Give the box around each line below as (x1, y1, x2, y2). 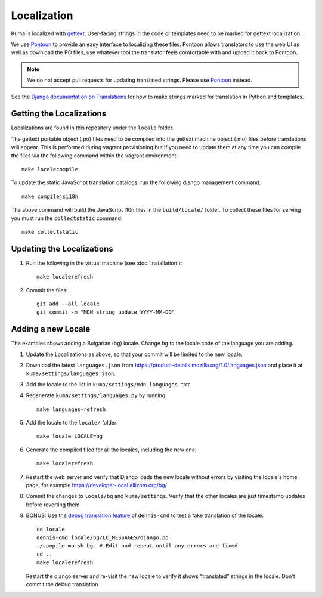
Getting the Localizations (11, 109, 107, 119)
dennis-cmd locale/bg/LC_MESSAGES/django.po (36, 534, 169, 541)
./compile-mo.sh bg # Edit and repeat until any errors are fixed (36, 543, 238, 549)
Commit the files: (26, 286, 68, 293)
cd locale (36, 525, 65, 533)
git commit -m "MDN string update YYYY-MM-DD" (36, 309, 175, 315)
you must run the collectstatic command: (11, 215, 123, 222)
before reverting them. (26, 501, 82, 508)
